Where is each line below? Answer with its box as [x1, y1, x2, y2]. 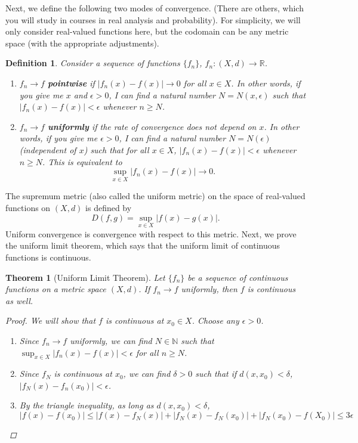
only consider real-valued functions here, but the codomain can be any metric [5, 25, 289, 38]
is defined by [85, 201, 132, 213]
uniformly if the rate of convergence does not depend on [47, 120, 257, 132]
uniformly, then [181, 283, 237, 295]
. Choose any [192, 314, 239, 327]
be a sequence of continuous [187, 271, 288, 283]
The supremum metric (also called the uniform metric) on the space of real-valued [5, 190, 305, 202]
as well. [5, 294, 33, 306]
